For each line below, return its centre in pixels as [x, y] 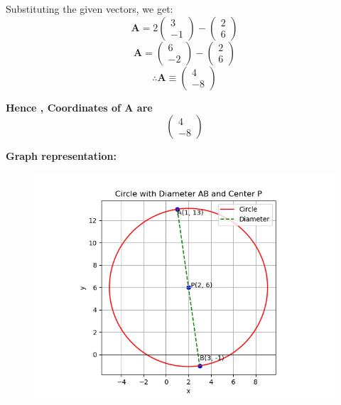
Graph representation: [61, 156]
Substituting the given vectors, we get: [90, 9]
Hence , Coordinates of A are [79, 107]
